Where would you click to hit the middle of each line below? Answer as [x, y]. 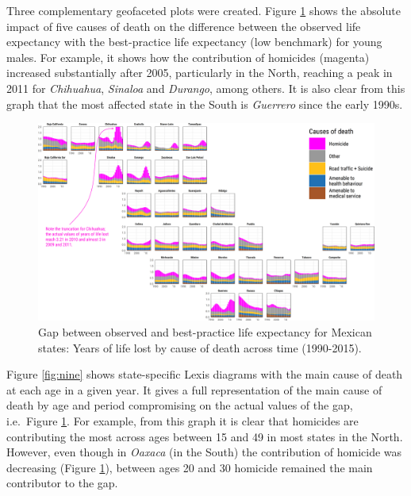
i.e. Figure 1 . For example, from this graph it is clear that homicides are [182, 420]
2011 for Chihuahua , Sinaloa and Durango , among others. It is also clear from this [206, 88]
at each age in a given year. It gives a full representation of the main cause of [194, 389]
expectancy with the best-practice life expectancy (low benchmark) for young [194, 42]
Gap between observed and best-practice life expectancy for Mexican [205, 332]
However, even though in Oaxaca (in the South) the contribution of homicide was [204, 452]
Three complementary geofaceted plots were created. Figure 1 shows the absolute [204, 10]
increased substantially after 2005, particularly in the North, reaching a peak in [200, 73]
